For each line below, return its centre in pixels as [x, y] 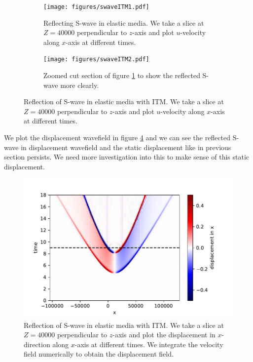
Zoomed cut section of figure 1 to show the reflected [122, 75]
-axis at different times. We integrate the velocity [149, 344]
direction [37, 344]
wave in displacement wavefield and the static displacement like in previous [118, 147]
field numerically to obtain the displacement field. [99, 354]
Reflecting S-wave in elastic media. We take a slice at [124, 22]
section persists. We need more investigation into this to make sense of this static [126, 157]
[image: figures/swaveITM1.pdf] [96, 7]
